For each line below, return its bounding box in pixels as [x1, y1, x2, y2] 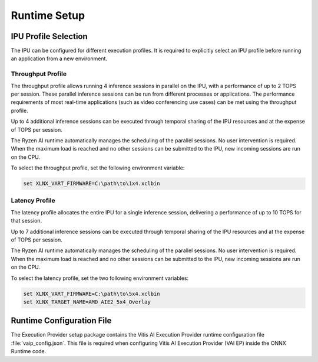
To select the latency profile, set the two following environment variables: [11, 275, 188, 282]
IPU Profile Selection [11, 31, 88, 41]
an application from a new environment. [11, 55, 108, 62]
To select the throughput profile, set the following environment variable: [11, 164, 185, 171]
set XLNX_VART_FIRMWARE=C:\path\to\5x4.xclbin [23, 290, 160, 297]
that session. [11, 217, 42, 224]
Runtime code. [11, 348, 47, 355]
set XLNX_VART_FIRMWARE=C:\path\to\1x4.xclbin [23, 180, 160, 187]
